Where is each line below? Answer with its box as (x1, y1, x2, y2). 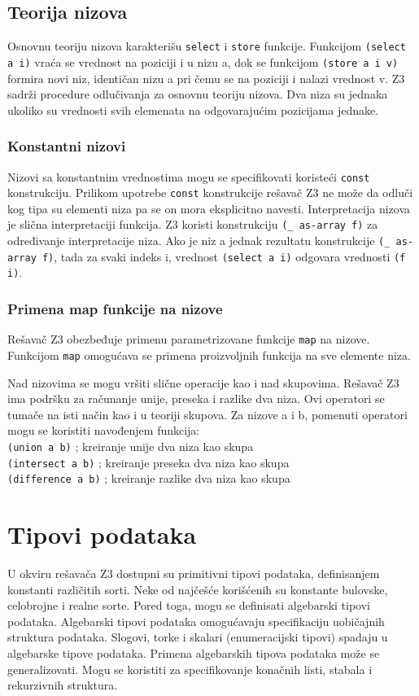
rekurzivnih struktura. (7, 676, 118, 694)
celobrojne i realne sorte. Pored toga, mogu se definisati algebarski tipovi (7, 597, 370, 614)
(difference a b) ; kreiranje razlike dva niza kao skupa (7, 470, 290, 487)
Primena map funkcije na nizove (7, 298, 223, 318)
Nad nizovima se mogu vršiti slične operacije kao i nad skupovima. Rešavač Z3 (7, 374, 399, 391)
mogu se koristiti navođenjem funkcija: (7, 422, 200, 439)
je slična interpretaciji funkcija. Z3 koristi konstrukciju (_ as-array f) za (7, 216, 378, 233)
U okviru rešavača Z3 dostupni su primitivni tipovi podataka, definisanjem (7, 565, 380, 582)
